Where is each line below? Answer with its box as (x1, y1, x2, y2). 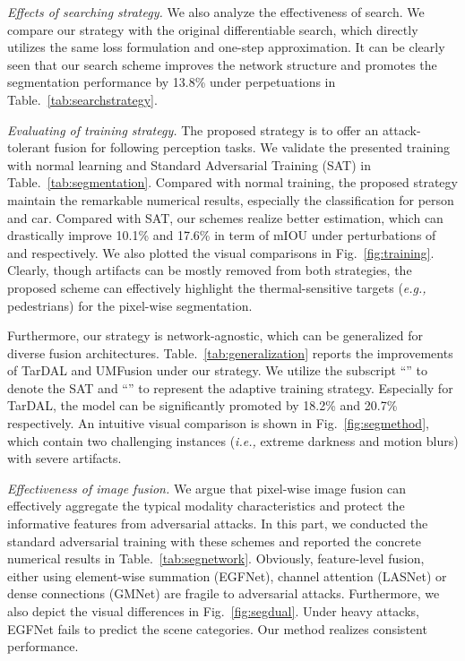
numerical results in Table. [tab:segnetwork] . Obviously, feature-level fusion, (7, 549, 425, 568)
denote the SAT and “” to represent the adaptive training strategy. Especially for (7, 378, 453, 397)
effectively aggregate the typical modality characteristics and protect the (7, 496, 405, 515)
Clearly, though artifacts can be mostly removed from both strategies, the (7, 261, 412, 279)
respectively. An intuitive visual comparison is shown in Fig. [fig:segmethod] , (7, 414, 429, 433)
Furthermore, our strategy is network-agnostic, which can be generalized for (7, 326, 423, 345)
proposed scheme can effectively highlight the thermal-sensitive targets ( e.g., (7, 278, 426, 296)
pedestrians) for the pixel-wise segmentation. (7, 296, 253, 314)
